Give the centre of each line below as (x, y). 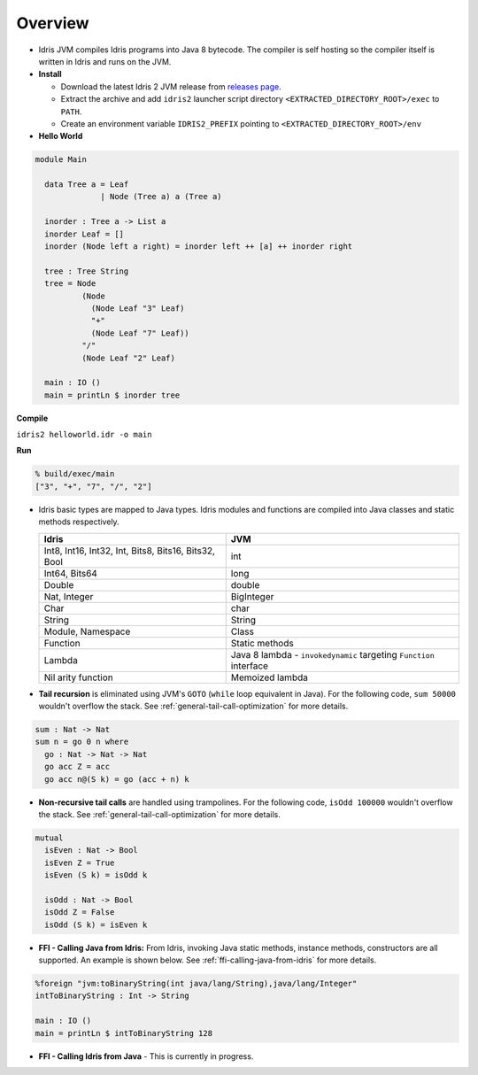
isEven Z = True (80, 862)
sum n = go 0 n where (82, 742)
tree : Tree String (87, 271)
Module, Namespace (87, 631)
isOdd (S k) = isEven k (96, 924)
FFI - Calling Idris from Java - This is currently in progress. (146, 1056)
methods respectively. (79, 522)
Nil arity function (79, 677)
